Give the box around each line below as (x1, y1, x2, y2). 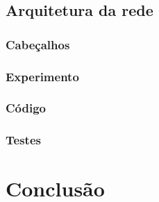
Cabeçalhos (6, 35, 70, 53)
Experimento (6, 67, 79, 85)
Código (6, 99, 47, 117)
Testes (6, 131, 41, 149)
